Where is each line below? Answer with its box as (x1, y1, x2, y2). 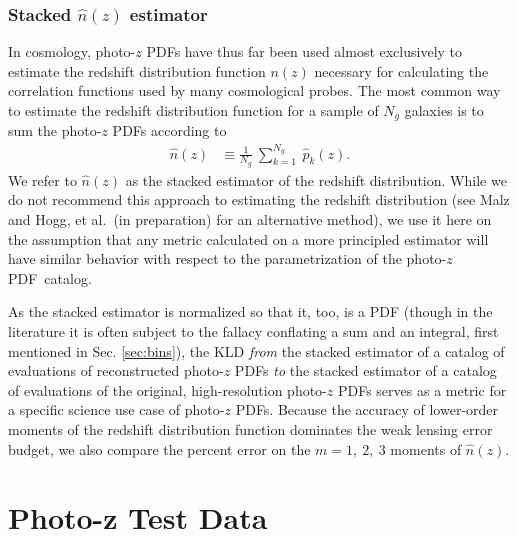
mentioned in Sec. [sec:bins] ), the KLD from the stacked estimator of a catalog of (8, 340, 505, 361)
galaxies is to (404, 100, 484, 120)
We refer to (8, 169, 77, 190)
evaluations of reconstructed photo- (8, 360, 224, 381)
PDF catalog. (8, 267, 92, 288)
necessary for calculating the (314, 60, 489, 81)
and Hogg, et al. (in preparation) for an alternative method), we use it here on (8, 209, 492, 229)
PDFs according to (112, 120, 227, 141)
